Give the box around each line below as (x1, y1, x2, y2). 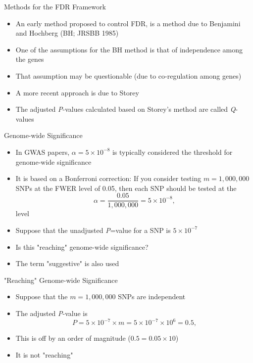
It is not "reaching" (15, 349, 73, 360)
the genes (15, 54, 44, 64)
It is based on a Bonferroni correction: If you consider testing (15, 173, 202, 183)
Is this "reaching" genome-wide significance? (15, 241, 149, 252)
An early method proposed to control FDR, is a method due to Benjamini (15, 18, 241, 28)
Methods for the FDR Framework (4, 1, 106, 11)
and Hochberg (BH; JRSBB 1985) (15, 28, 119, 38)
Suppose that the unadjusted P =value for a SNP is (15, 225, 171, 235)
